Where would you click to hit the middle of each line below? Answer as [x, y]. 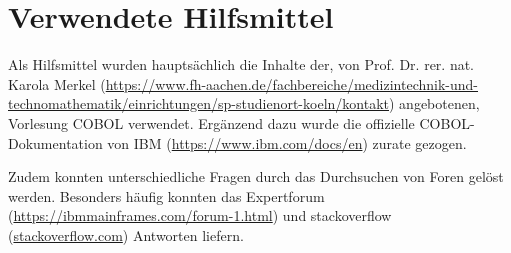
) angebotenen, [434, 103]
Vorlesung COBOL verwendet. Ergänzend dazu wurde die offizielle [211, 122]
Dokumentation [55, 142]
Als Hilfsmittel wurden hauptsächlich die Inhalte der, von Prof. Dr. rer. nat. [241, 64]
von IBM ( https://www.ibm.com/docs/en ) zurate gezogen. [287, 142]
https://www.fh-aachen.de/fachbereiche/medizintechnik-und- [292, 83]
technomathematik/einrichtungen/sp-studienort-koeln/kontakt [198, 103]
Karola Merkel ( [57, 83]
